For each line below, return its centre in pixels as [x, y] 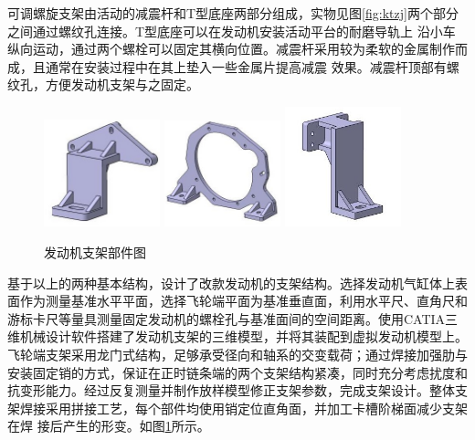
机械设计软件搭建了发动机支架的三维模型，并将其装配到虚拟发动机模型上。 [243, 336]
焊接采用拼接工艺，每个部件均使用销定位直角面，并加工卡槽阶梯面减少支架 [243, 408]
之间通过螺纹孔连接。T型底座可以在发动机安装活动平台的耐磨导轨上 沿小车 [232, 31]
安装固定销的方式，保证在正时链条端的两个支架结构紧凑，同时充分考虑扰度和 [237, 372]
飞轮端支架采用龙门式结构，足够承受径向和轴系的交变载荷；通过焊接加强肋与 [237, 354]
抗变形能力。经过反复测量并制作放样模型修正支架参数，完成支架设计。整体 [231, 390]
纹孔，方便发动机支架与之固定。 [103, 84]
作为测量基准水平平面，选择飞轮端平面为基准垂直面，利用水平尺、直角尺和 [243, 301]
